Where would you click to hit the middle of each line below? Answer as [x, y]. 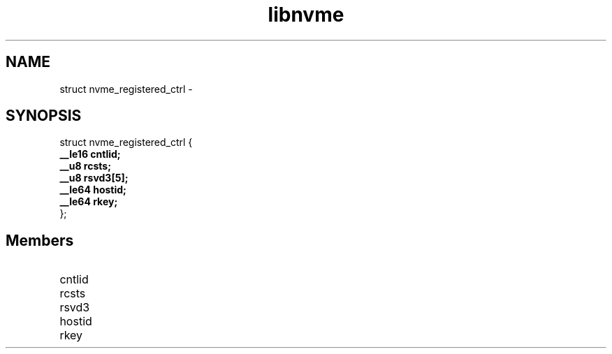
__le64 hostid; [93, 190]
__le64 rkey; [89, 202]
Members [40, 240]
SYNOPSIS [44, 116]
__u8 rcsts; [85, 166]
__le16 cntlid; [90, 154]
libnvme [306, 15]
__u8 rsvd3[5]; [94, 178]
